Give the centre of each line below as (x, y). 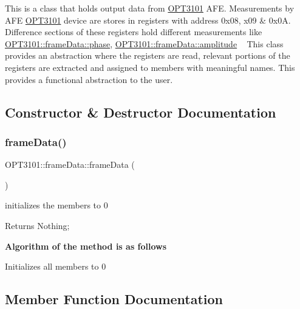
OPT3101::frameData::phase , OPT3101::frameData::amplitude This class (144, 43)
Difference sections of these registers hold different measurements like (134, 32)
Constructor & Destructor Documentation (141, 112)
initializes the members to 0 (56, 205)
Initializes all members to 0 (56, 266)
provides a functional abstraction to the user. (89, 79)
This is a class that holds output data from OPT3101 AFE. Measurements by (150, 8)
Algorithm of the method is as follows (86, 246)
